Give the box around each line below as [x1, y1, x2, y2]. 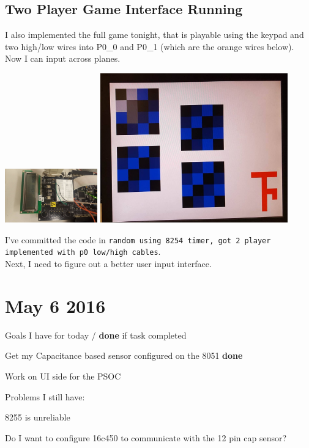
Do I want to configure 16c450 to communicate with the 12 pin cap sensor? [5, 431, 287, 444]
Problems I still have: [5, 390, 85, 403]
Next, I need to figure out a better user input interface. [5, 257, 212, 270]
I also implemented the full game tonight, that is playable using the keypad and [5, 28, 304, 41]
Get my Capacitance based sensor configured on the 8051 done [5, 349, 243, 362]
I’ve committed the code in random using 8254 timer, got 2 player [5, 233, 271, 246]
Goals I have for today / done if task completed [5, 328, 187, 341]
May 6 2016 [5, 293, 106, 318]
